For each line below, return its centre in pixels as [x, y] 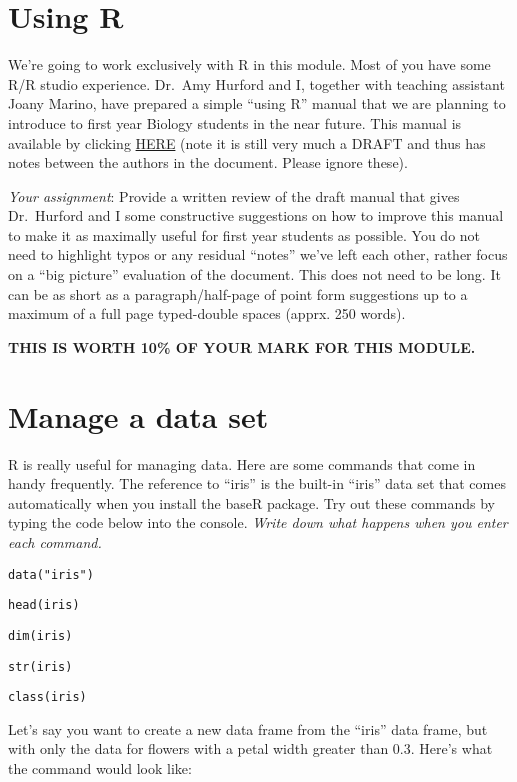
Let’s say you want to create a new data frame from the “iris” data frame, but [248, 728]
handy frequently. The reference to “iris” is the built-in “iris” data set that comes [257, 483]
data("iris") [51, 574]
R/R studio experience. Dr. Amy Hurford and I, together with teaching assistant [256, 83]
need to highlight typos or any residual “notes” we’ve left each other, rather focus [258, 254]
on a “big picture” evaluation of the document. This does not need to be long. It [254, 274]
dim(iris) [40, 635]
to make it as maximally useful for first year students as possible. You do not [244, 234]
